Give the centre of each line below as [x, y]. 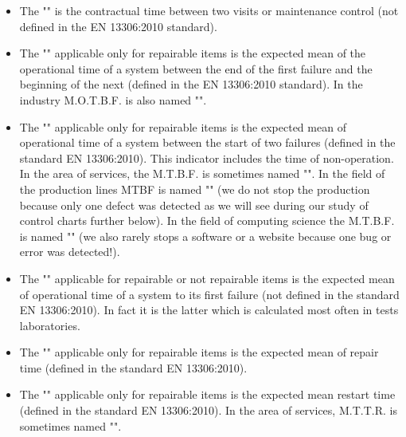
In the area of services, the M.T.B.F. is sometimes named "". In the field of [202, 173]
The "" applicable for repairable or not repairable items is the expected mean [207, 278]
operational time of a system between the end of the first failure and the [196, 68]
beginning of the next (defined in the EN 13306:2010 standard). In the [191, 84]
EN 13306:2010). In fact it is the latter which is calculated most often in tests [209, 310]
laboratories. [50, 325]
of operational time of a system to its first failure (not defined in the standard [209, 294]
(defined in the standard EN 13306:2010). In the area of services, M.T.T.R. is [208, 410]
